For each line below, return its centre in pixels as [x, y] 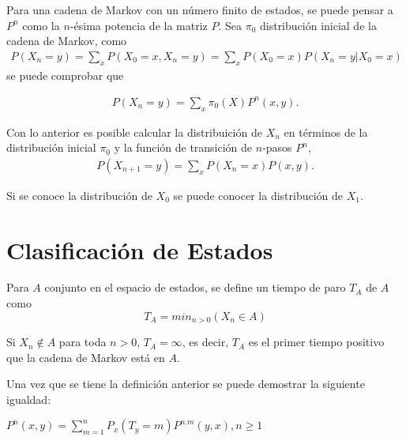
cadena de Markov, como [67, 41]
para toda [83, 342]
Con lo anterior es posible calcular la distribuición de [134, 132]
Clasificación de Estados [140, 249]
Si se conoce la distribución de [79, 195]
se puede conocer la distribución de [258, 195]
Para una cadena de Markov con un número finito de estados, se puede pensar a [200, 9]
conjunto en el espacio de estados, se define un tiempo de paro [195, 287]
